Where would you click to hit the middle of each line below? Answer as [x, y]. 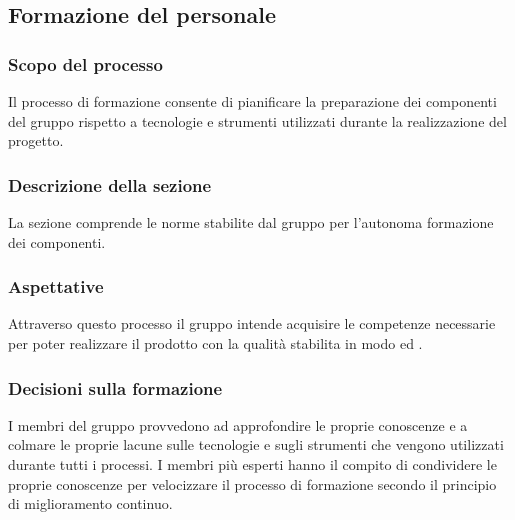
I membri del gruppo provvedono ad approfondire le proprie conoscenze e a [238, 424]
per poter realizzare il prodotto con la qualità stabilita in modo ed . [215, 343]
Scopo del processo [85, 63]
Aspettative [56, 286]
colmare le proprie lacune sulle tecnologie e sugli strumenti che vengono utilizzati [256, 444]
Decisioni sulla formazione [115, 387]
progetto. [36, 140]
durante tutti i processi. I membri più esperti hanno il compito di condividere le [252, 464]
